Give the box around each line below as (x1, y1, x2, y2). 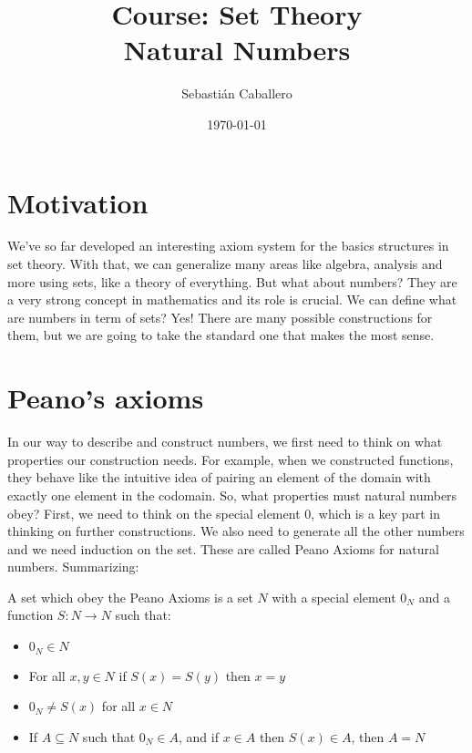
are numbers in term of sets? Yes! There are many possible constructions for (7, 307, 433, 326)
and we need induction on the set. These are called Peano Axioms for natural (7, 539, 439, 558)
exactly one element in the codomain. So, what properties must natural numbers (7, 485, 457, 504)
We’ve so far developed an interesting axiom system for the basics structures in (7, 236, 449, 255)
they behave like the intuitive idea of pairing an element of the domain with (7, 468, 431, 487)
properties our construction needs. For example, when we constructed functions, (7, 449, 454, 469)
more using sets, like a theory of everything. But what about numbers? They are (7, 272, 457, 291)
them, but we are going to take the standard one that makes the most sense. (7, 325, 435, 345)
